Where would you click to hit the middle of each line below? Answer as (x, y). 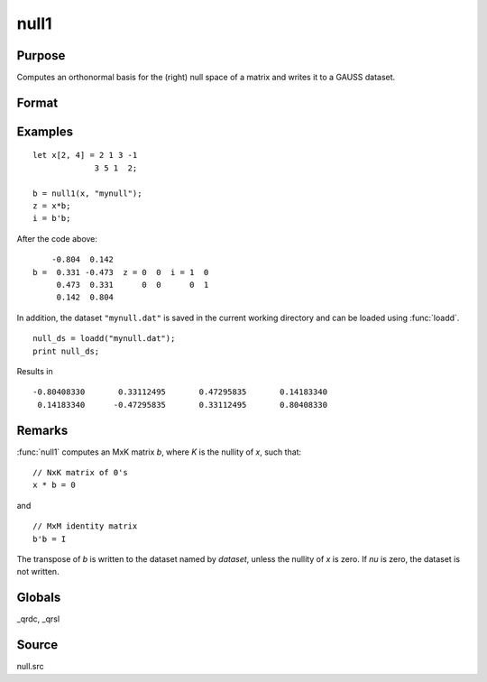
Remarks (42, 430)
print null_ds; (66, 351)
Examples (45, 131)
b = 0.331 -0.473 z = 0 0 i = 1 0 (121, 272)
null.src (30, 667)
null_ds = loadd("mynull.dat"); (104, 339)
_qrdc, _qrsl (38, 619)
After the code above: (57, 238)
